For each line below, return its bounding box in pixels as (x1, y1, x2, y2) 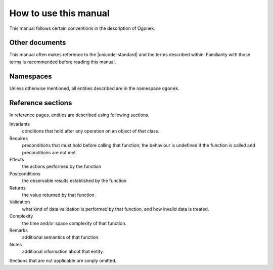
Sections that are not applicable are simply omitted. (9, 258, 117, 264)
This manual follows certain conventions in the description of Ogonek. (9, 25, 155, 31)
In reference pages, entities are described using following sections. (9, 112, 150, 118)
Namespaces (9, 72, 52, 80)
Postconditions (9, 170, 40, 176)
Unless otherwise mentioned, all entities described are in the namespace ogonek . (9, 85, 179, 91)
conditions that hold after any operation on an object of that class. (22, 128, 159, 134)
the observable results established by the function (22, 177, 127, 184)
